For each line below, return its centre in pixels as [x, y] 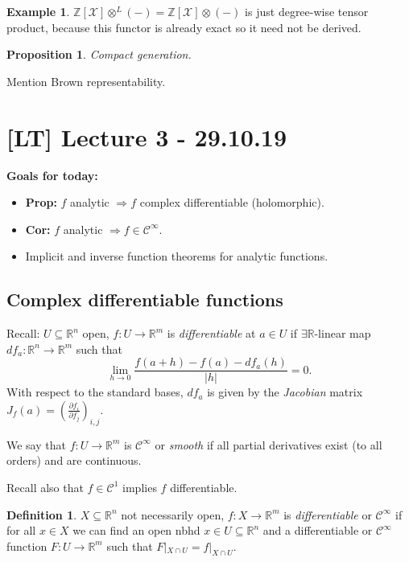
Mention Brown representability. [86, 81]
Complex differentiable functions [145, 299]
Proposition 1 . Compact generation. [99, 54]
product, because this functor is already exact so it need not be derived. [184, 27]
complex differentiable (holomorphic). [232, 202]
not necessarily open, [173, 514]
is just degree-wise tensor [307, 11]
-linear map [343, 333]
